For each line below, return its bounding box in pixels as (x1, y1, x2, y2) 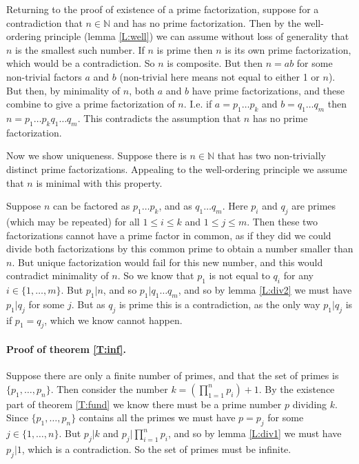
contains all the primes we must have (79, 410, 236, 425)
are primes (291, 199, 336, 213)
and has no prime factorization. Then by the (113, 15, 301, 30)
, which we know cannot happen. (44, 312, 183, 327)
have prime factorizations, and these (192, 83, 345, 97)
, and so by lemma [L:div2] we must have (178, 283, 352, 297)
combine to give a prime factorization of (6, 97, 175, 111)
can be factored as (52, 199, 130, 213)
